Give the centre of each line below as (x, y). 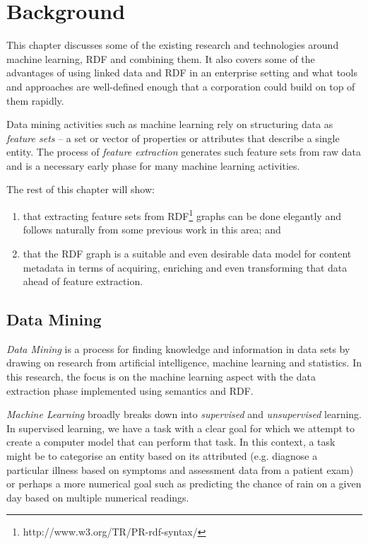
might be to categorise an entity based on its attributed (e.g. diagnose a (162, 456)
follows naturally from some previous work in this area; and (152, 230)
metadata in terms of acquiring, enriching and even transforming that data (185, 267)
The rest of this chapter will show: (81, 189)
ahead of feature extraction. (83, 281)
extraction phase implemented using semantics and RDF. (130, 390)
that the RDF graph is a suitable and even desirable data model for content (187, 253)
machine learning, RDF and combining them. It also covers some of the (161, 58)
